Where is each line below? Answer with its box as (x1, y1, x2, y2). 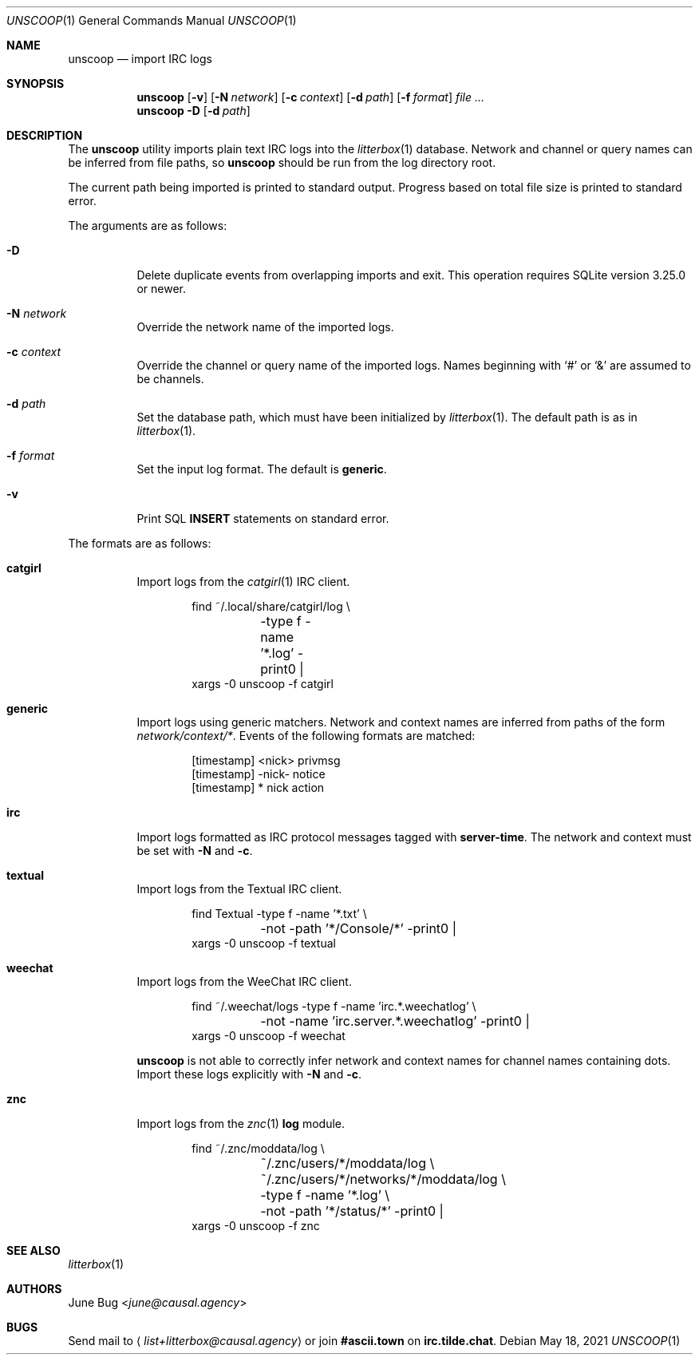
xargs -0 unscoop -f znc (192, 1219, 320, 1232)
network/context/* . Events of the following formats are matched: (136, 729, 476, 742)
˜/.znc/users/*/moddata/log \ (260, 1155, 435, 1171)
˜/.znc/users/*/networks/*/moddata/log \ (260, 1171, 506, 1187)
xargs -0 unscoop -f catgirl (192, 677, 334, 690)
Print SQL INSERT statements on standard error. (136, 512, 389, 525)
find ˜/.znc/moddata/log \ (192, 1141, 325, 1155)
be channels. (136, 372, 204, 386)
